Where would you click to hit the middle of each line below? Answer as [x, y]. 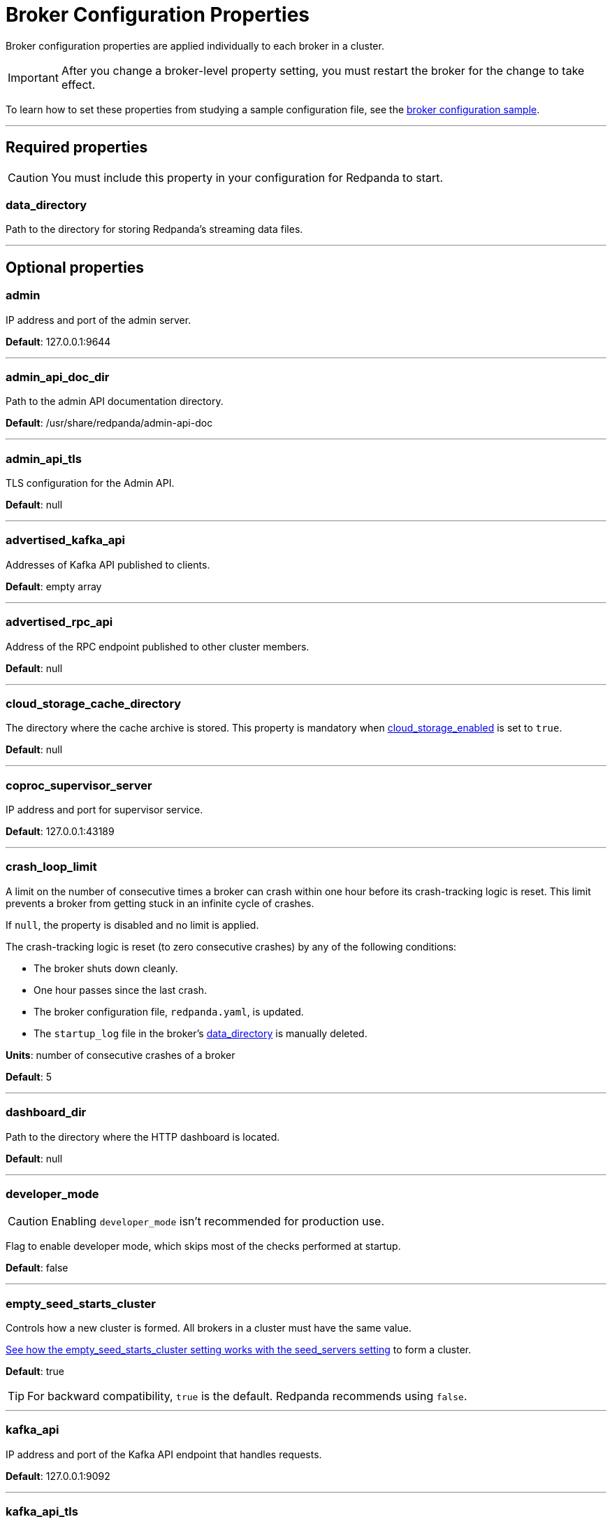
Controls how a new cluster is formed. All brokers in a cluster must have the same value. [209, 1328]
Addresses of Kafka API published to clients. [108, 564]
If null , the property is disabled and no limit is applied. [132, 925]
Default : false [37, 1268]
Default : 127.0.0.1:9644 [58, 341]
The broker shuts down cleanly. [106, 968]
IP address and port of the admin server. [99, 320]
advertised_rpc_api [59, 622]
